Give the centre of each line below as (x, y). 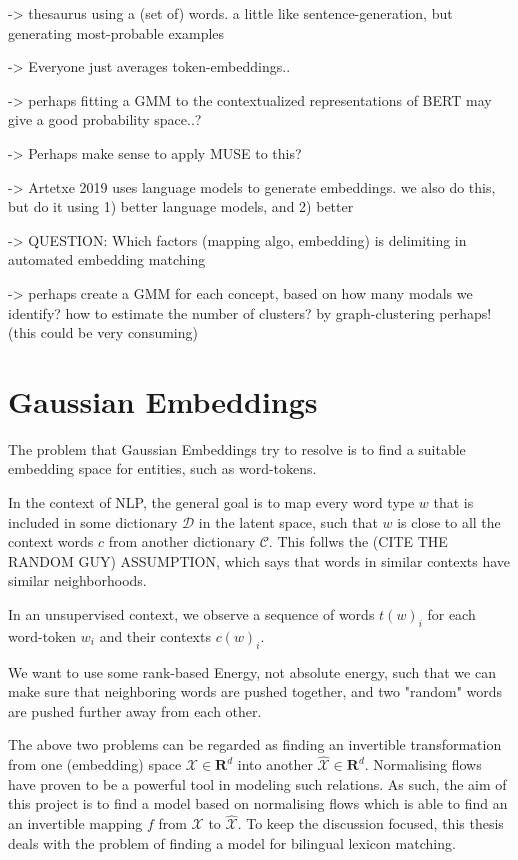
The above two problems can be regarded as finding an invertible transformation (255, 744)
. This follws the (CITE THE (358, 541)
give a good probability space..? (105, 119)
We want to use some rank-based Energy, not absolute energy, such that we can (252, 671)
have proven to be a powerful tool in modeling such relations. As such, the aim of (257, 783)
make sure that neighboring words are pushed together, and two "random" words (255, 691)
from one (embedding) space (95, 764)
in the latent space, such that (288, 521)
